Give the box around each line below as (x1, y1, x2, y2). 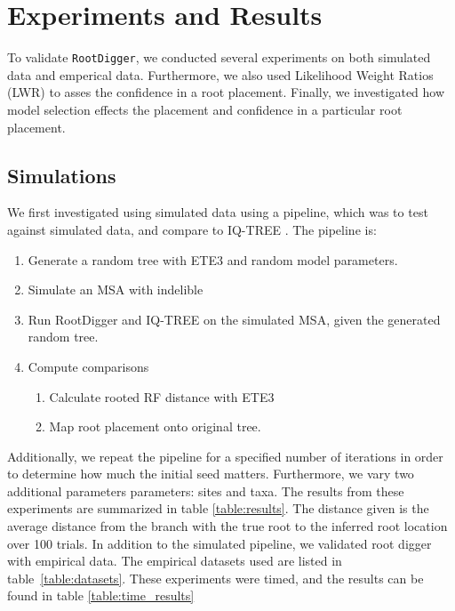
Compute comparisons (28, 357, 149, 375)
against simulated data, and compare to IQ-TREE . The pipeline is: (7, 220, 377, 238)
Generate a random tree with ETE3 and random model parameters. (28, 250, 398, 269)
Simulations (7, 161, 116, 189)
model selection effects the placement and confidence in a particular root (7, 100, 403, 118)
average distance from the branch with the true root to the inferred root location (7, 517, 448, 535)
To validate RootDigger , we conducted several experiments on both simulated (7, 48, 431, 67)
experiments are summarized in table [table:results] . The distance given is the (7, 499, 429, 518)
